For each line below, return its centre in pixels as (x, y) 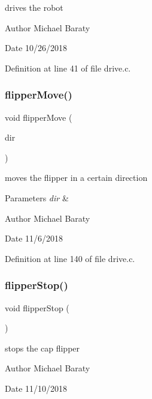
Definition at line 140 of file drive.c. (70, 258)
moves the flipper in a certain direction (76, 178)
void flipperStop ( (37, 307)
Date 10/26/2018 (36, 48)
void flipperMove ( (39, 117)
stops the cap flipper (42, 348)
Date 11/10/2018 (36, 388)
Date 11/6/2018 (34, 238)
